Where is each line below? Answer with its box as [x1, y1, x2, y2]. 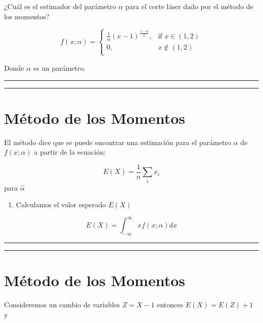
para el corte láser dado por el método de [125, 1, 253, 11]
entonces [157, 299, 184, 310]
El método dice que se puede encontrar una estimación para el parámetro [4, 136, 231, 147]
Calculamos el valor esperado [16, 199, 106, 210]
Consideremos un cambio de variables [4, 299, 120, 310]
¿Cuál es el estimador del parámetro [4, 1, 116, 11]
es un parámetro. [33, 62, 86, 73]
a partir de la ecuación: [34, 147, 106, 157]
